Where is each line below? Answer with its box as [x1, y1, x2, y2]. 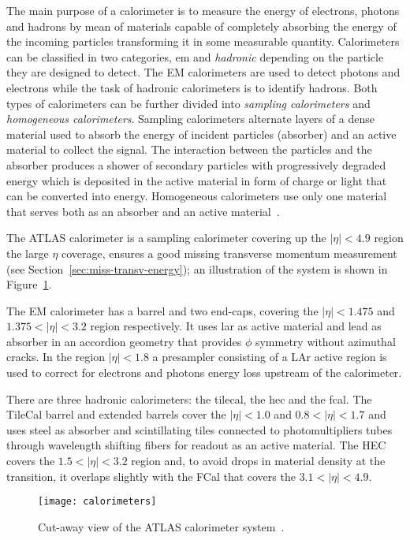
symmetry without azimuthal [255, 333, 396, 349]
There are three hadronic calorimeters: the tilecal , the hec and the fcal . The [6, 390, 372, 407]
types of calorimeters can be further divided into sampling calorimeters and [6, 95, 371, 111]
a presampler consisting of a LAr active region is [152, 348, 387, 365]
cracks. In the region [6, 348, 105, 365]
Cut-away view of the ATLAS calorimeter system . [38, 518, 285, 534]
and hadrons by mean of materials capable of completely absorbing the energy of [6, 17, 397, 34]
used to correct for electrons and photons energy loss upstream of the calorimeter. [6, 364, 402, 381]
